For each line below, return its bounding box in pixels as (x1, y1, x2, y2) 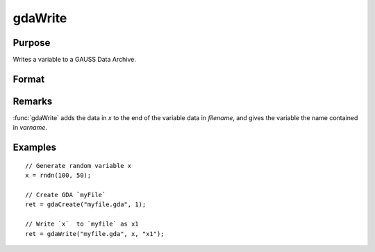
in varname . (12, 124, 48, 132)
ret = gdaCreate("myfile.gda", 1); (25, 201, 147, 208)
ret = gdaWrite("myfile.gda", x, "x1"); (25, 230, 165, 237)
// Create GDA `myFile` (25, 191, 106, 199)
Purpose (12, 37, 51, 49)
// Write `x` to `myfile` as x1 (25, 220, 139, 228)
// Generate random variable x (25, 162, 132, 169)
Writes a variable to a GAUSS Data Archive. (12, 56, 137, 64)
